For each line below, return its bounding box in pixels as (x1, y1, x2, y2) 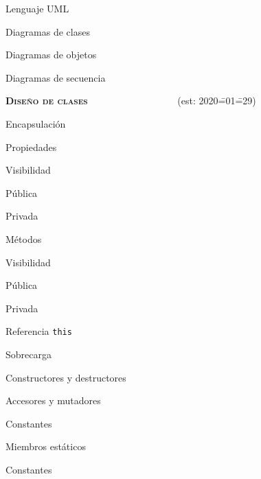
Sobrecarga (5, 347, 52, 361)
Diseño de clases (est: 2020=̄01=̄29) (5, 93, 256, 108)
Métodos (5, 231, 42, 246)
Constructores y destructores (5, 370, 126, 384)
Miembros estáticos (5, 439, 86, 454)
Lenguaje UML (5, 1, 69, 15)
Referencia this (5, 324, 72, 338)
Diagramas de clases (5, 24, 90, 38)
